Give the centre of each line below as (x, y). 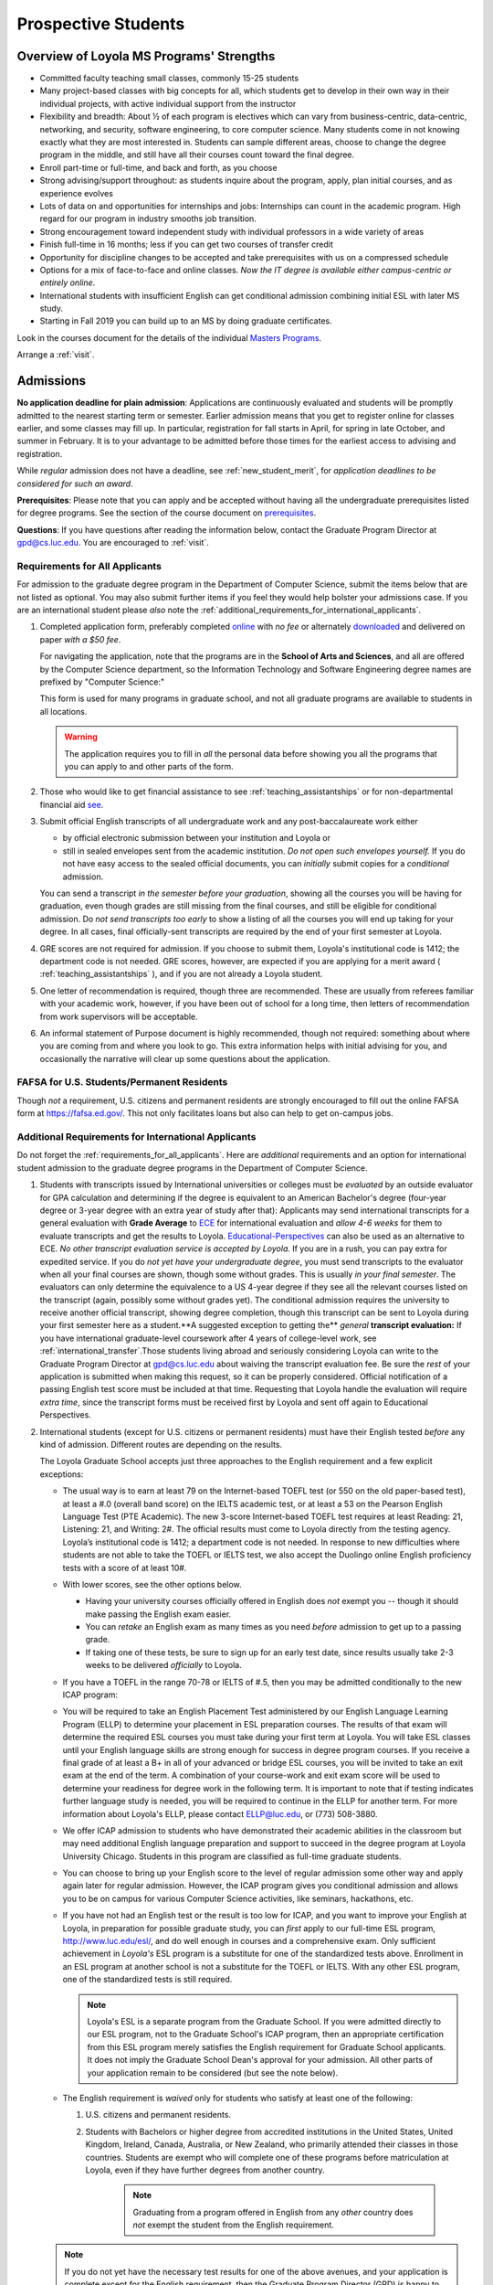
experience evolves (77, 193)
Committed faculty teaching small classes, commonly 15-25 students (169, 79)
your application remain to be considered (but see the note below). (213, 2072)
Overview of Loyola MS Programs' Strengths (146, 56)
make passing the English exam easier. (158, 1614)
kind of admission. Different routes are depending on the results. (161, 1444)
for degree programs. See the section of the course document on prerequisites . (167, 513)
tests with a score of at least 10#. (125, 1568)
